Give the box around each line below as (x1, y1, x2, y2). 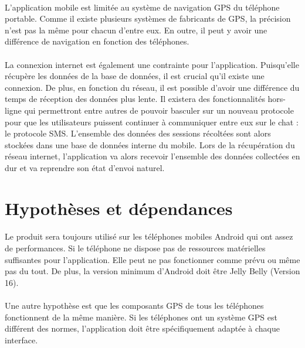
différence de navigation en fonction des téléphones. (5, 35, 189, 47)
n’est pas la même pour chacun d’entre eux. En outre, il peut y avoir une (5, 23, 267, 36)
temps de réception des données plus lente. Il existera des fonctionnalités (5, 93, 265, 105)
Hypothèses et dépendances (5, 196, 233, 220)
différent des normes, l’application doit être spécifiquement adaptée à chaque (5, 322, 280, 335)
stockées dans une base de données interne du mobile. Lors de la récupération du (5, 138, 295, 151)
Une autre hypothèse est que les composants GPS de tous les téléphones (5, 299, 264, 312)
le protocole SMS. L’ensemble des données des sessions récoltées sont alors (5, 127, 271, 139)
